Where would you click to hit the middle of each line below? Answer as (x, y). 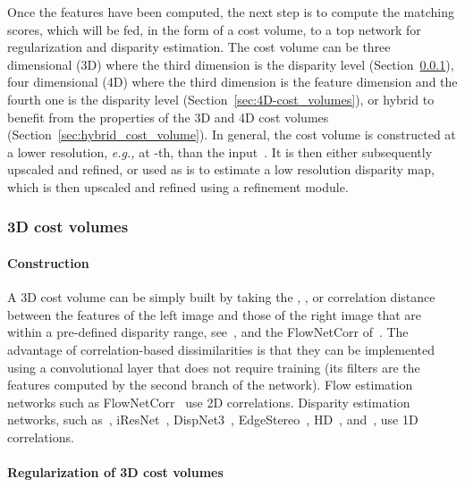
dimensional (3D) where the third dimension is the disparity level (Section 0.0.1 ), (231, 64)
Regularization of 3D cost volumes (115, 472)
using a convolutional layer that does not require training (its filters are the (214, 367)
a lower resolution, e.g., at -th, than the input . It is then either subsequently (220, 151)
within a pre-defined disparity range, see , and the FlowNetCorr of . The (208, 332)
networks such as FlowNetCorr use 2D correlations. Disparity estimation (209, 402)
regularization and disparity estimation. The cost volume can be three (199, 47)
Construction (48, 262)
